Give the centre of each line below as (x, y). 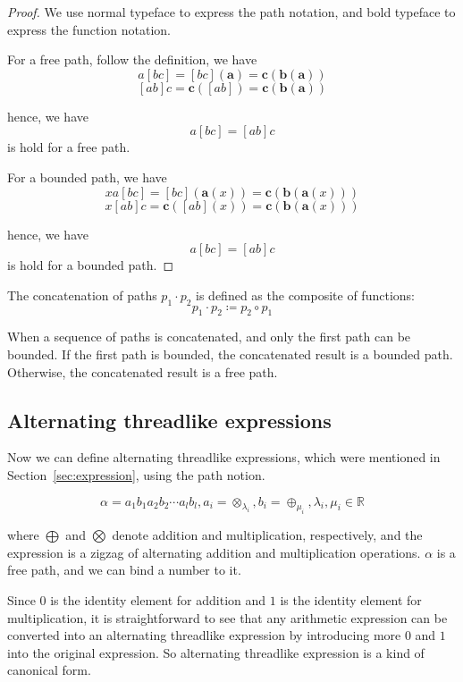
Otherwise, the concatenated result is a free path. (143, 371)
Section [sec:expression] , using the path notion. (136, 474)
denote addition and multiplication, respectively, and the (267, 535)
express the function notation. (89, 29)
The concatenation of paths (82, 295)
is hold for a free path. (69, 147)
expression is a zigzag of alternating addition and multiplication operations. (214, 552)
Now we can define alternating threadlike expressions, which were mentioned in (224, 457)
